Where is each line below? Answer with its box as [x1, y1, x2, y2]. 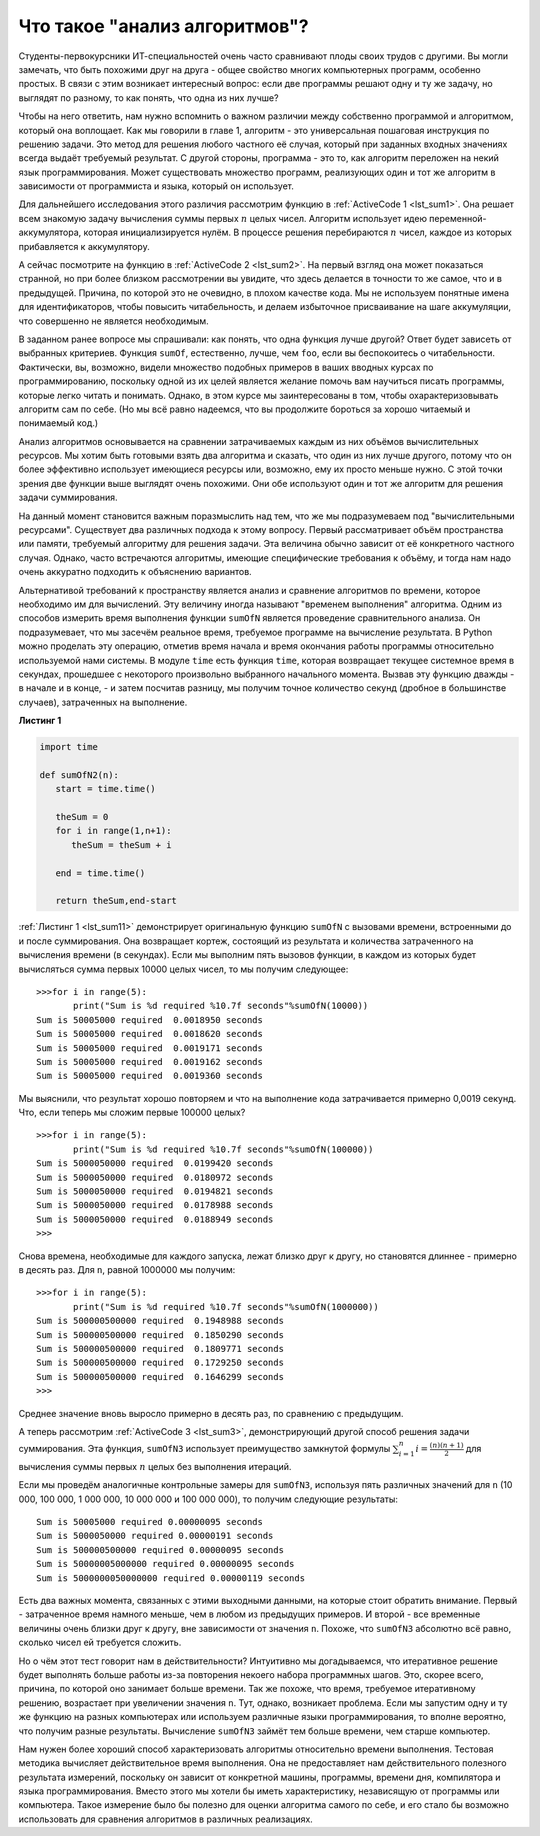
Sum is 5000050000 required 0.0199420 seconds [36, 1158, 274, 1169]
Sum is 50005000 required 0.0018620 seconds [36, 1028, 264, 1040]
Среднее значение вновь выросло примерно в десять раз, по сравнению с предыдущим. [18, 1407, 404, 1419]
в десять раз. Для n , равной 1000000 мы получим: [18, 1263, 236, 1275]
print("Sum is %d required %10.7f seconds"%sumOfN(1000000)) [73, 1301, 379, 1312]
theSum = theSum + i [71, 839, 172, 850]
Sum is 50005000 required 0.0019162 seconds [36, 1056, 264, 1067]
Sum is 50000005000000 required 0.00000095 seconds [36, 1558, 295, 1570]
